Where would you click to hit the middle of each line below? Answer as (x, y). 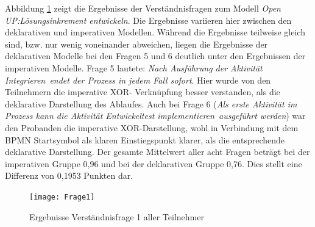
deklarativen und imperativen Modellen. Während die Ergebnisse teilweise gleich (155, 32)
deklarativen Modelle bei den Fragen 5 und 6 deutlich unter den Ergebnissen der (155, 56)
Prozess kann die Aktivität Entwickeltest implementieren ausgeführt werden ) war (155, 116)
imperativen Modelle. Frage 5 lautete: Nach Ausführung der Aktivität (134, 67)
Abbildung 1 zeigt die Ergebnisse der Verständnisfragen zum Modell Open (143, 8)
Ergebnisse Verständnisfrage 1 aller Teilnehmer (117, 216)
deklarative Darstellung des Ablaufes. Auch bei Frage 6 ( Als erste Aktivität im (151, 103)
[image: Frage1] (62, 197)
